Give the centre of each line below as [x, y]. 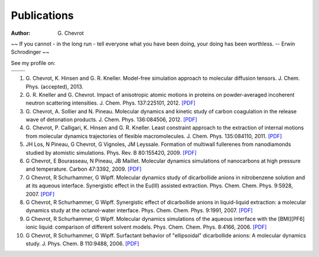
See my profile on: [33, 63]
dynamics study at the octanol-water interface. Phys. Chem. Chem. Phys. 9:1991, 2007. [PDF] [139, 210]
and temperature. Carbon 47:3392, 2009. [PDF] [84, 169]
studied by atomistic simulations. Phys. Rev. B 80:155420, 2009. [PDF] [111, 152]
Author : [21, 33]
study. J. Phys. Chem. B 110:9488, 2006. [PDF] [82, 243]
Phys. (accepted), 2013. [55, 86]
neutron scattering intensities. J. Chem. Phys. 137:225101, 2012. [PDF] [111, 103]
